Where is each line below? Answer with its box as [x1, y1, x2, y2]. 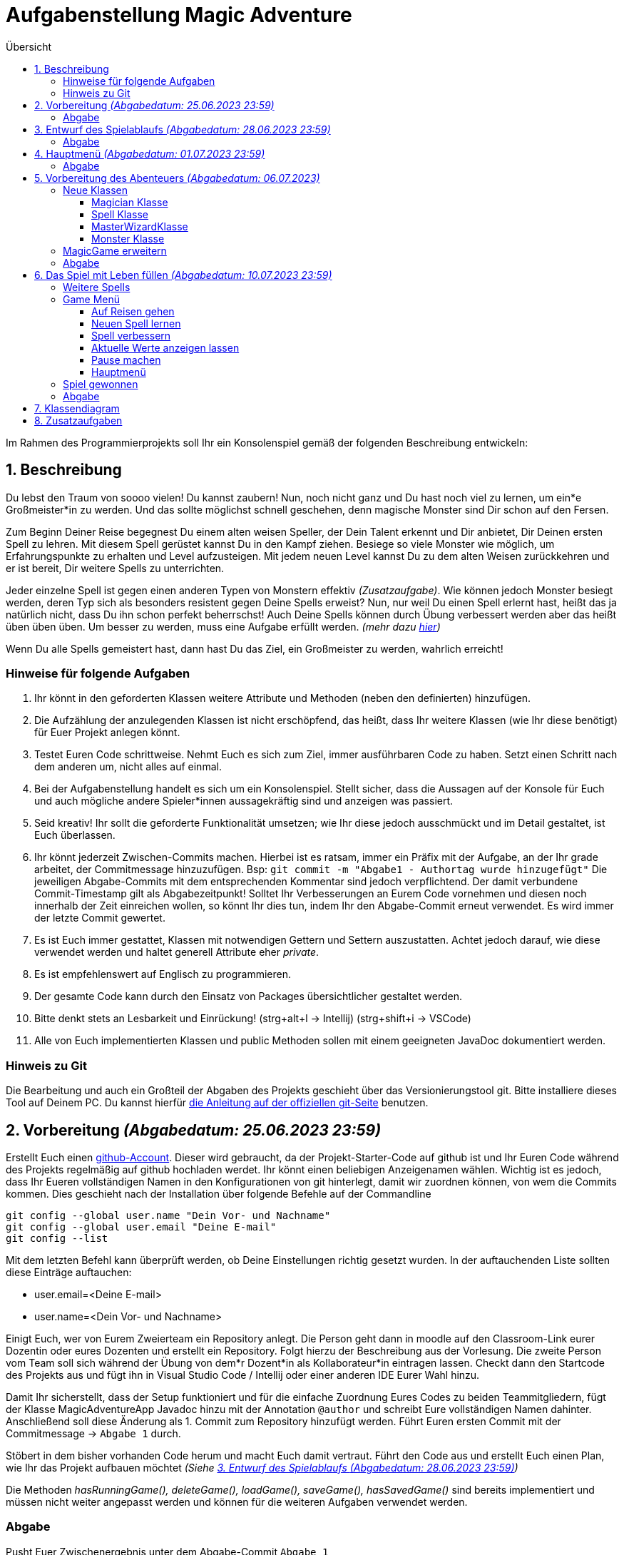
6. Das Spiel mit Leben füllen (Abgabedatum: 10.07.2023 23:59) [34, 268, 332, 281]
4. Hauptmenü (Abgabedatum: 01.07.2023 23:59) [34, 147, 265, 160]
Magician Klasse [91, 195, 168, 208]
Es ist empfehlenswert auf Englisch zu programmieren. [34, 968, 292, 981]
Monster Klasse [91, 232, 165, 245]
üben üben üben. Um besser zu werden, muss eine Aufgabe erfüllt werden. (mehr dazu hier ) [6, 620, 441, 633]
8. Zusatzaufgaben [34, 414, 123, 427]
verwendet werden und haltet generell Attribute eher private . [34, 946, 319, 959]
